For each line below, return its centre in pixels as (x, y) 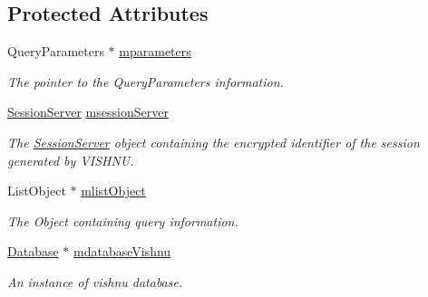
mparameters (155, 51)
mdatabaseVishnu (122, 251)
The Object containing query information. (123, 220)
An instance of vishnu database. (95, 281)
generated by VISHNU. (71, 160)
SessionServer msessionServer (88, 112)
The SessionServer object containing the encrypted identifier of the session (214, 142)
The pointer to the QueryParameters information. (146, 81)
